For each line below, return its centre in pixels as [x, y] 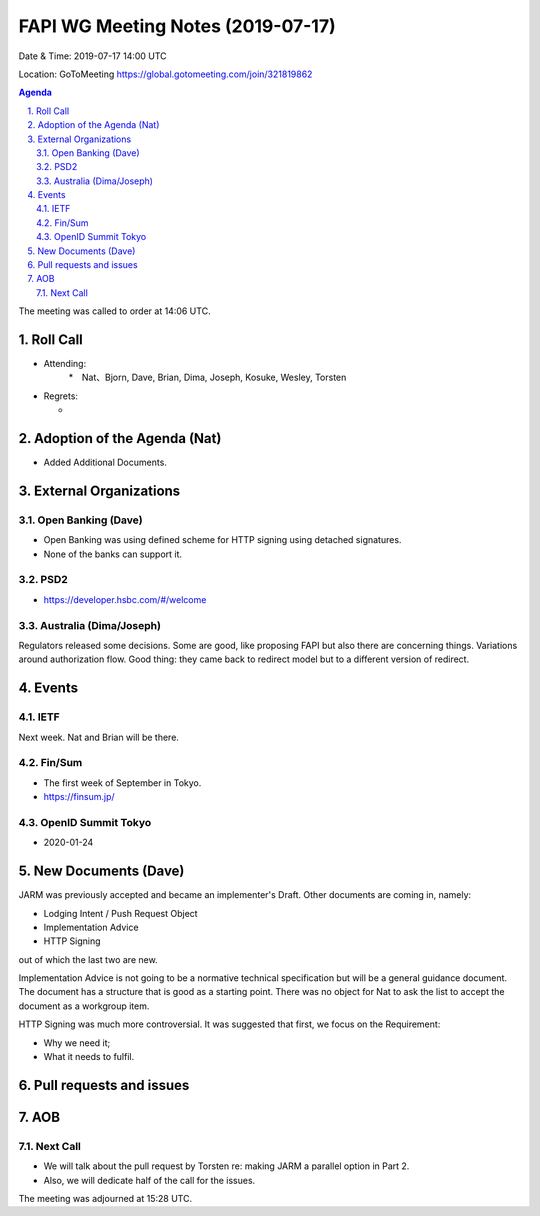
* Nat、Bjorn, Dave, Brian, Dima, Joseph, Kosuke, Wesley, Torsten [207, 377]
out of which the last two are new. [88, 959]
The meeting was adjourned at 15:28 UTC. [105, 1198]
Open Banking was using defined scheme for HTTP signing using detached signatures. [222, 540]
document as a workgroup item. [84, 1006]
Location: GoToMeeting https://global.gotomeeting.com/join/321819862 [165, 74]
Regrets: [61, 396]
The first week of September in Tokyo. [122, 782]
